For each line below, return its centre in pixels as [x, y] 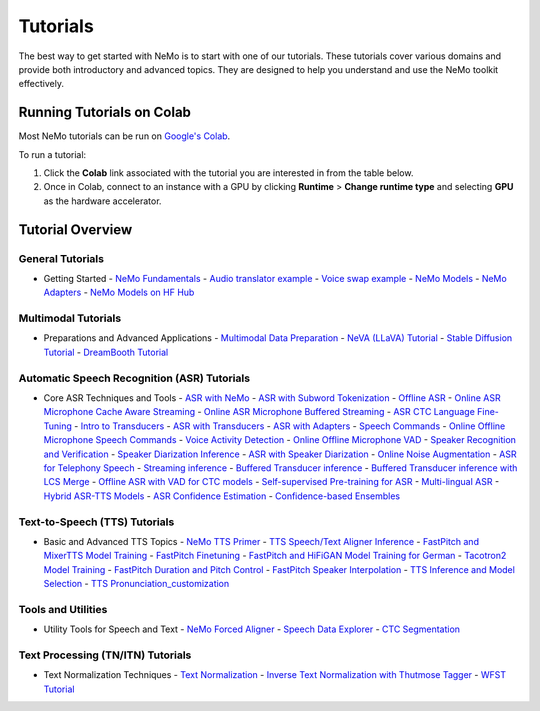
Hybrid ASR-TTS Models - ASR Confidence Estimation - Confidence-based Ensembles [221, 496]
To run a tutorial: [52, 154]
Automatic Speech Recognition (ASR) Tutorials [134, 378]
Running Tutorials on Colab [105, 112]
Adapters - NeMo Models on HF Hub [119, 292]
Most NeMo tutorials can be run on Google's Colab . [124, 136]
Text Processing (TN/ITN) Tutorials [105, 655]
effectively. [41, 84]
